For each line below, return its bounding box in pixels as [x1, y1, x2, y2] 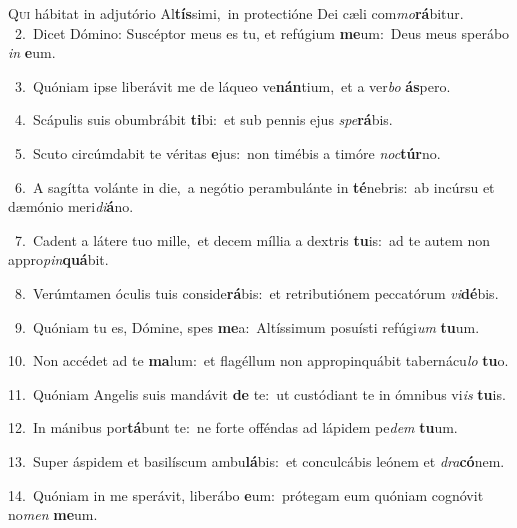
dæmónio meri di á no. [8, 196, 134, 217]
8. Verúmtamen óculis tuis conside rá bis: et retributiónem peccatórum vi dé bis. [14, 282, 499, 303]
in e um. [8, 42, 56, 63]
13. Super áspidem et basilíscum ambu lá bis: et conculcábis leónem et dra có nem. [8, 450, 505, 471]
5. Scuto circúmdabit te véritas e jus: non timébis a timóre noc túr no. [14, 142, 441, 163]
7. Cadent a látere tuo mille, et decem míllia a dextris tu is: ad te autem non [14, 229, 491, 250]
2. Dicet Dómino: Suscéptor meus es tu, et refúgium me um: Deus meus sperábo [14, 22, 510, 43]
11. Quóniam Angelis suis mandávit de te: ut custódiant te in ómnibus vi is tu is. [8, 383, 506, 404]
